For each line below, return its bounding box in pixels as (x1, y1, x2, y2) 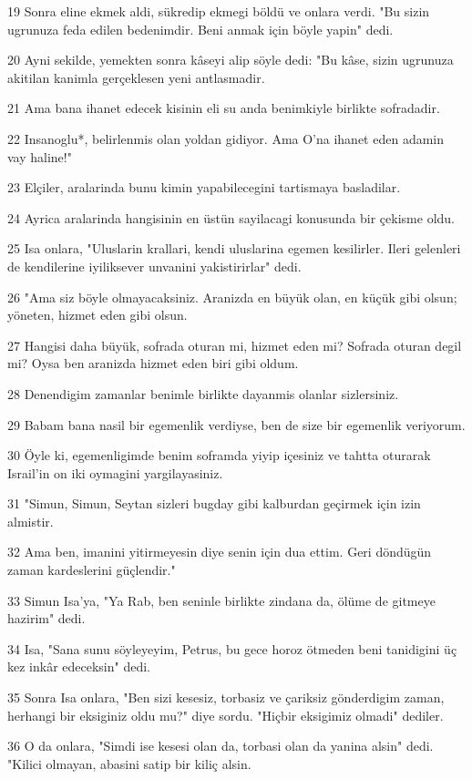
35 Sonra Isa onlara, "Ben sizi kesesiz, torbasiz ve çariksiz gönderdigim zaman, (7, 688, 445, 707)
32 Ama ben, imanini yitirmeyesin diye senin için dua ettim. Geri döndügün (7, 542, 432, 561)
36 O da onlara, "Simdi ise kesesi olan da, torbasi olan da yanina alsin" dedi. (7, 736, 434, 755)
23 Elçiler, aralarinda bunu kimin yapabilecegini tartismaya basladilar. (7, 178, 401, 197)
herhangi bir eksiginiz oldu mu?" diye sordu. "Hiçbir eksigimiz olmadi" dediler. (7, 705, 444, 724)
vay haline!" (7, 147, 72, 166)
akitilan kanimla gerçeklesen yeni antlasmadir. (7, 67, 265, 87)
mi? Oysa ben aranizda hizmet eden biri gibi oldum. (7, 354, 299, 373)
